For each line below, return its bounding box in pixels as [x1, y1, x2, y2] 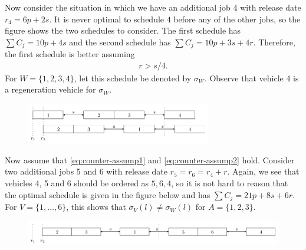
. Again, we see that [227, 165, 300, 177]
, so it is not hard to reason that [171, 177, 288, 189]
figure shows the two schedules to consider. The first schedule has [5, 24, 241, 37]
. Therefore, [253, 35, 295, 48]
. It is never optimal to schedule [49, 12, 164, 25]
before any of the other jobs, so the [173, 12, 301, 25]
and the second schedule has [69, 35, 171, 48]
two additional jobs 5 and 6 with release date [5, 165, 167, 177]
